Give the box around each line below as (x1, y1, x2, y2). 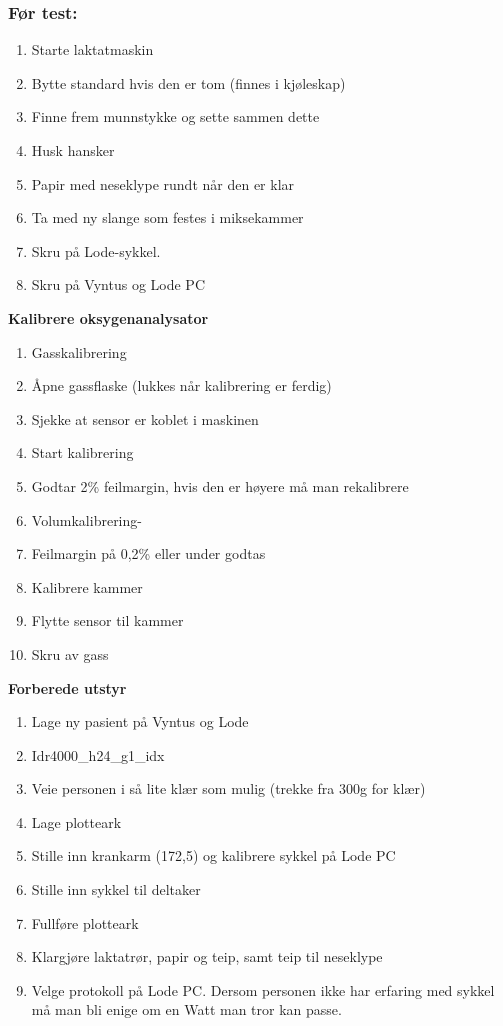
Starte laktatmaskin (31, 39, 154, 60)
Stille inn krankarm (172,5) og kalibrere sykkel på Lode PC (31, 845, 396, 866)
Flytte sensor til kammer (31, 610, 184, 631)
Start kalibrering (31, 442, 134, 463)
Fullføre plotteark (31, 912, 139, 933)
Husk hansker (31, 140, 115, 160)
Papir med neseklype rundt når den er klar (31, 173, 295, 194)
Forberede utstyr (8, 677, 127, 698)
